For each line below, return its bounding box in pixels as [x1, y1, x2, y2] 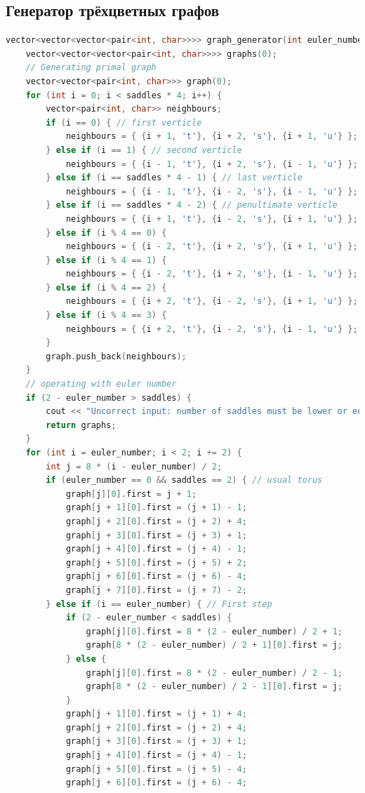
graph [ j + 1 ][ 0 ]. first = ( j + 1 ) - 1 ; [65, 502, 247, 513]
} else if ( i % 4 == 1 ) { [46, 255, 167, 265]
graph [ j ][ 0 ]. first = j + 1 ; [65, 488, 197, 499]
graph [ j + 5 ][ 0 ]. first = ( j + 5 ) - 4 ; [65, 764, 247, 774]
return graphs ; [46, 420, 117, 430]
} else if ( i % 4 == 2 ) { [46, 282, 167, 293]
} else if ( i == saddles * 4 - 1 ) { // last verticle [46, 173, 303, 183]
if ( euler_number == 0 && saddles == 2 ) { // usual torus [46, 475, 323, 486]
